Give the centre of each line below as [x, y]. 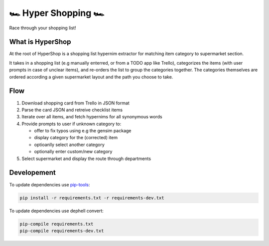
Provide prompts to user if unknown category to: [71, 124]
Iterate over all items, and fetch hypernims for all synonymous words [92, 117]
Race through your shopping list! [43, 28]
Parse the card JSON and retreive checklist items [72, 110]
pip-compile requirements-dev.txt [62, 231]
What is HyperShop [40, 42]
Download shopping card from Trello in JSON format [75, 103]
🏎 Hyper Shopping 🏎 [57, 13]
